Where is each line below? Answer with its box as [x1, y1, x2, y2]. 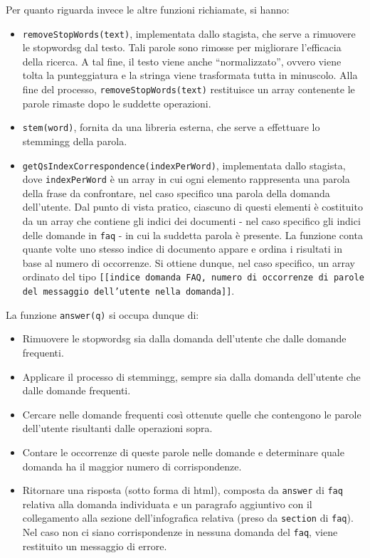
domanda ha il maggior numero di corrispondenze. [22, 458, 242, 473]
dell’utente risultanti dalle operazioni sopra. [22, 421, 213, 436]
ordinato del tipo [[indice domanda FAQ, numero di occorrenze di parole [22, 269, 364, 284]
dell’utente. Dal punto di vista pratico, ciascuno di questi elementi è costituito [22, 199, 363, 214]
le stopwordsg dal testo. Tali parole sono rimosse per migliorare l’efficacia [22, 40, 342, 55]
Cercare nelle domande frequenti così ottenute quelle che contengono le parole [22, 406, 361, 421]
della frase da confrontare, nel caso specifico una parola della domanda [22, 185, 330, 200]
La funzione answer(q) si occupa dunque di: [6, 307, 199, 322]
